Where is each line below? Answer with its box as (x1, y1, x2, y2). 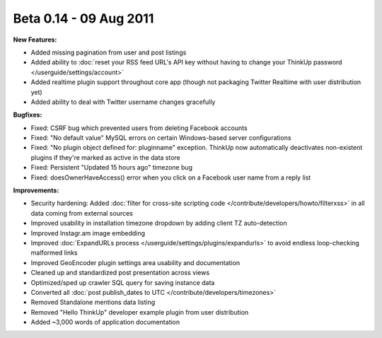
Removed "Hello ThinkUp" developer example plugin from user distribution (30, 308, 249, 316)
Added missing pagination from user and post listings (30, 48, 187, 57)
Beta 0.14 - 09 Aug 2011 (13, 11, 154, 26)
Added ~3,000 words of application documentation (30, 318, 180, 327)
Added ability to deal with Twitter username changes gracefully (30, 98, 216, 106)
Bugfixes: (13, 110, 42, 120)
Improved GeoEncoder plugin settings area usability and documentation (30, 258, 241, 267)
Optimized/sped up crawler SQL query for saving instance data (30, 278, 215, 286)
